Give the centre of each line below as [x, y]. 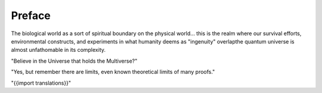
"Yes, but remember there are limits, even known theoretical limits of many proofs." [113, 72]
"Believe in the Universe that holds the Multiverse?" [74, 61]
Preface [31, 15]
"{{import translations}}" [41, 83]
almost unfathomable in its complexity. [58, 50]
